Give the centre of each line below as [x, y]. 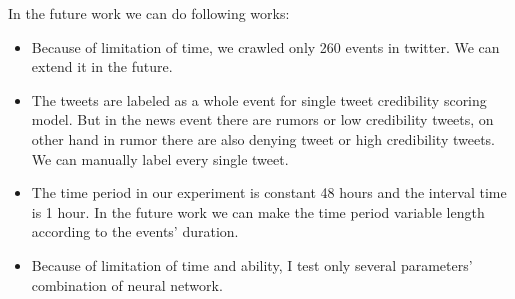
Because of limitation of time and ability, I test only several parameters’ [252, 264]
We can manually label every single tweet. [160, 158]
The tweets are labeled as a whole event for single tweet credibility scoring [259, 99]
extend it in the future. [102, 66]
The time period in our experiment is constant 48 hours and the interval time [269, 192]
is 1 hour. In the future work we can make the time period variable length [258, 211]
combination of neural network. [127, 284]
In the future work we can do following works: [149, 13]
